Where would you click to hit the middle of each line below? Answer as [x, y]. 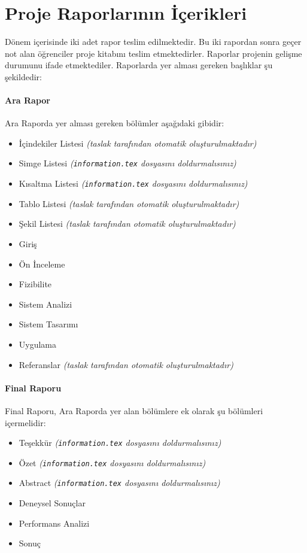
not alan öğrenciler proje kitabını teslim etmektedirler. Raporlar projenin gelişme [153, 53]
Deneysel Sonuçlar [52, 503]
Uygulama [38, 344]
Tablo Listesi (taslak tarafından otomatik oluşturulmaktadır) [129, 203]
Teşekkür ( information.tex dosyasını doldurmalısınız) [120, 443]
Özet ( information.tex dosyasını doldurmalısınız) [112, 462]
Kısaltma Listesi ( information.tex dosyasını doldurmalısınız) [133, 183]
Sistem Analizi [45, 304]
